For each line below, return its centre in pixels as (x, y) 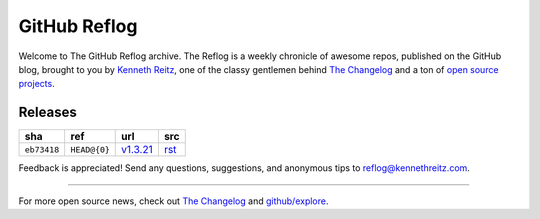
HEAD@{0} (90, 149)
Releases (47, 112)
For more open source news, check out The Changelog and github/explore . (173, 201)
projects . (36, 84)
